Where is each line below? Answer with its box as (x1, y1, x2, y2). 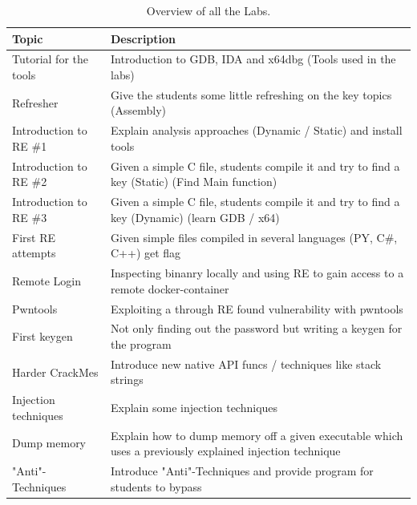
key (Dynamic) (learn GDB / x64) (111, 208, 280, 225)
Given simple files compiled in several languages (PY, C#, (111, 228, 398, 245)
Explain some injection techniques (111, 399, 278, 416)
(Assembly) (111, 102, 166, 119)
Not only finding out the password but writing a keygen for (111, 320, 403, 337)
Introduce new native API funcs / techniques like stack (111, 355, 382, 372)
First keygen (12, 328, 73, 345)
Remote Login (12, 272, 81, 289)
